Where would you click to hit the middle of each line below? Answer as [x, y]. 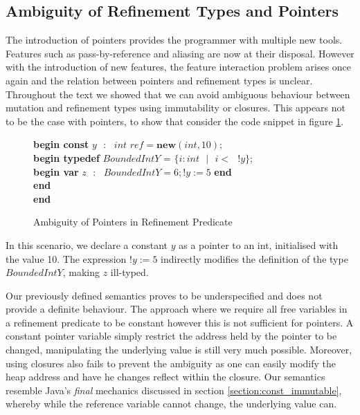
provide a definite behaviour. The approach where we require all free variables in [177, 309]
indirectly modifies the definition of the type [254, 258]
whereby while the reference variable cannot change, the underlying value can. [171, 404]
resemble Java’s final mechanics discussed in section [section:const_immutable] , [174, 390]
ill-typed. [129, 272]
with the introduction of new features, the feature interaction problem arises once [179, 67]
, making [81, 272]
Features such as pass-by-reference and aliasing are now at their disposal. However [180, 53]
